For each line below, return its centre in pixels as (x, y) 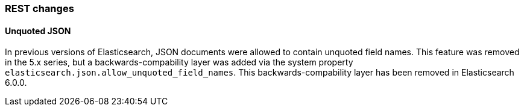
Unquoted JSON (38, 31)
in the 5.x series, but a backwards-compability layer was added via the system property (179, 62)
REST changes (39, 8)
